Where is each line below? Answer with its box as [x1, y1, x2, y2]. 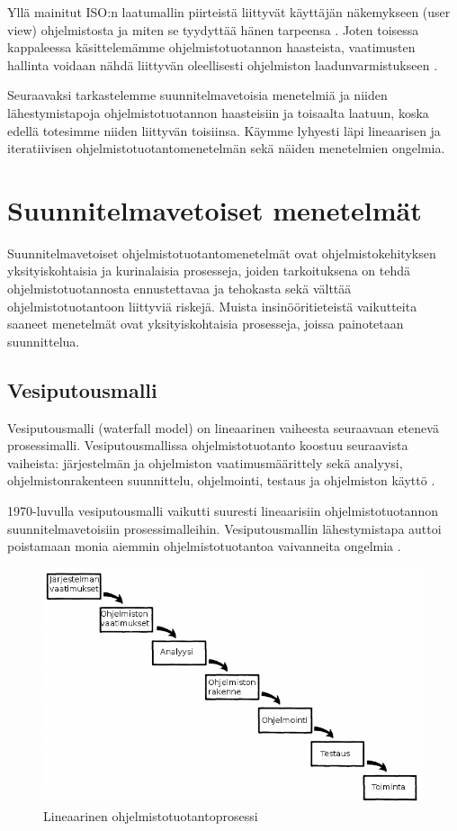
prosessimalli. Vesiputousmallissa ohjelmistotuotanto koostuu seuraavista [7, 436, 408, 455]
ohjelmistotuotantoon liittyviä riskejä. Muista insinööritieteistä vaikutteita [7, 296, 417, 315]
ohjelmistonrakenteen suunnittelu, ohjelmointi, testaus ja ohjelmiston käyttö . [7, 471, 435, 490]
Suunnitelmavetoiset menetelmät [7, 191, 422, 228]
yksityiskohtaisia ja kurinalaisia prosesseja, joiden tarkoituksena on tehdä [7, 261, 410, 280]
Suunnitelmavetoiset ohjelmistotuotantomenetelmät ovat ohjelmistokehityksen [7, 243, 436, 262]
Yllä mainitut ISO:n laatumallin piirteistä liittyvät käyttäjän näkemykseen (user [7, 3, 451, 21]
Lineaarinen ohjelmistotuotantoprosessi [43, 806, 258, 825]
